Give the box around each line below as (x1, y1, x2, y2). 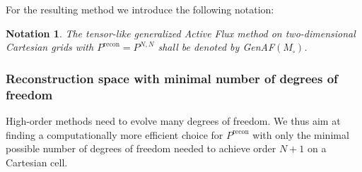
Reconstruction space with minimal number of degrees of (6, 69, 338, 87)
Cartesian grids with (6, 39, 94, 54)
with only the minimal (252, 127, 349, 142)
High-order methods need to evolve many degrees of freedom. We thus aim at (6, 113, 341, 128)
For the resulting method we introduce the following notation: (6, 2, 274, 16)
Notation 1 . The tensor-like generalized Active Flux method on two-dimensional (6, 25, 356, 40)
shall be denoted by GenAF (158, 39, 275, 54)
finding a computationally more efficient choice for (6, 127, 223, 142)
